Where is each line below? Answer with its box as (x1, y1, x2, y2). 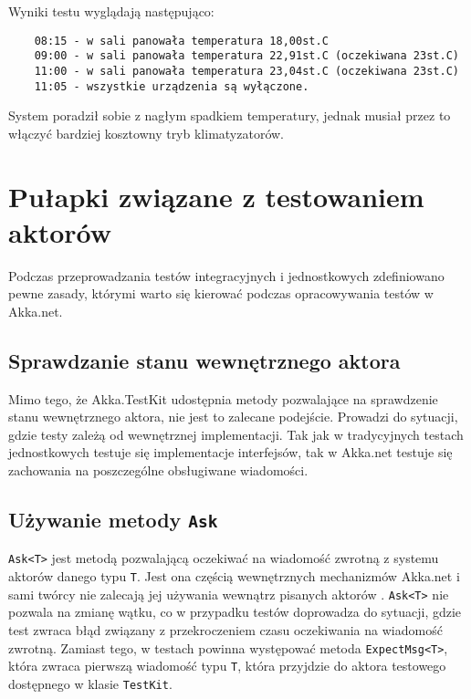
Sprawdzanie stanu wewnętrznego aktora (8, 346, 401, 374)
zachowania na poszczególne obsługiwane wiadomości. (8, 461, 309, 480)
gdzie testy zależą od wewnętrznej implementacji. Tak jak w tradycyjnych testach (8, 424, 464, 443)
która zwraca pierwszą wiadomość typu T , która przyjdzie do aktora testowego (8, 656, 446, 675)
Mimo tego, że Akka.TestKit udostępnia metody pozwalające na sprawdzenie (8, 389, 438, 408)
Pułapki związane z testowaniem (8, 177, 424, 214)
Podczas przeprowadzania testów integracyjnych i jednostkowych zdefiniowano (8, 266, 445, 285)
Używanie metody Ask (8, 506, 218, 534)
